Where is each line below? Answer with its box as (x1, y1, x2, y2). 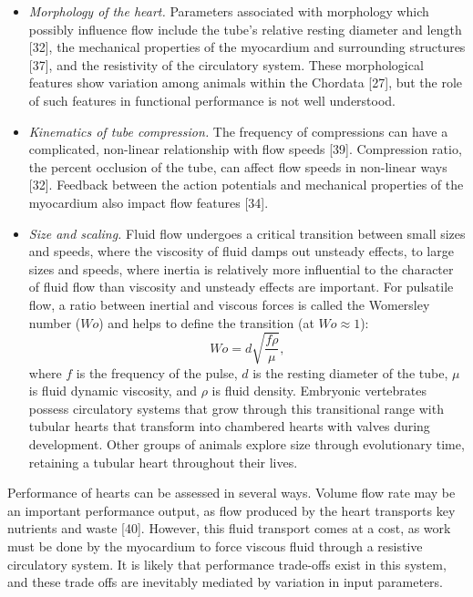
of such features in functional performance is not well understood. (28, 90, 396, 109)
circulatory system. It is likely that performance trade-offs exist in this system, (7, 554, 447, 573)
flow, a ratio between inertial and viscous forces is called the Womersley (28, 294, 430, 314)
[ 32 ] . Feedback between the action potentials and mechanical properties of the (28, 175, 464, 194)
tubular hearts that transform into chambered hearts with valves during (28, 417, 430, 436)
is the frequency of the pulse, (76, 363, 238, 382)
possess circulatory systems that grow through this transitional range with (28, 398, 444, 417)
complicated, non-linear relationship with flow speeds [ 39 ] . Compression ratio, (28, 139, 462, 159)
